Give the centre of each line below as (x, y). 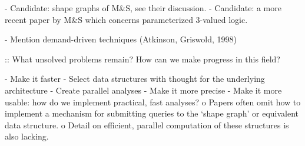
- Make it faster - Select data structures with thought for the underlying (135, 79)
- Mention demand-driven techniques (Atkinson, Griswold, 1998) (121, 39)
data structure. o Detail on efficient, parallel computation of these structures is (147, 125)
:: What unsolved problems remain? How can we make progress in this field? (142, 59)
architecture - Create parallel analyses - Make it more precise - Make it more (143, 90)
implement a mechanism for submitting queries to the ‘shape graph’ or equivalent (152, 113)
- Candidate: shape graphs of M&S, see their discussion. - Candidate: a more (143, 8)
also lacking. (27, 136)
